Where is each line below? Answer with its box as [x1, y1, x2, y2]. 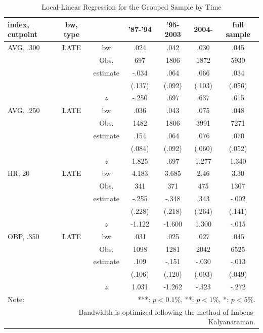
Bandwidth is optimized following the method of [78, 306, 229, 317]
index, [8, 19, 29, 29]
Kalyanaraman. [208, 316, 255, 327]
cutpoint [8, 29, 38, 40]
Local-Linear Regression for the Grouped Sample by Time [41, 2, 222, 12]
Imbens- [231, 306, 255, 317]
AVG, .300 [8, 42, 40, 53]
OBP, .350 [8, 231, 39, 241]
